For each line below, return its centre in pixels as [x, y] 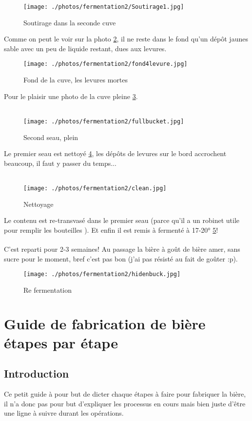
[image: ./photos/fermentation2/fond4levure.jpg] [106, 64]
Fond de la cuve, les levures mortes [76, 80]
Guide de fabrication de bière [105, 323]
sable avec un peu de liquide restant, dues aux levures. [85, 48]
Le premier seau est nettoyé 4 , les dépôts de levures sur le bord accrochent [115, 153]
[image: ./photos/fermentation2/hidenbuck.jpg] [102, 274]
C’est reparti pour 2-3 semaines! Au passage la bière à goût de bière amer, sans [122, 249]
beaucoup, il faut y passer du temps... [60, 163]
